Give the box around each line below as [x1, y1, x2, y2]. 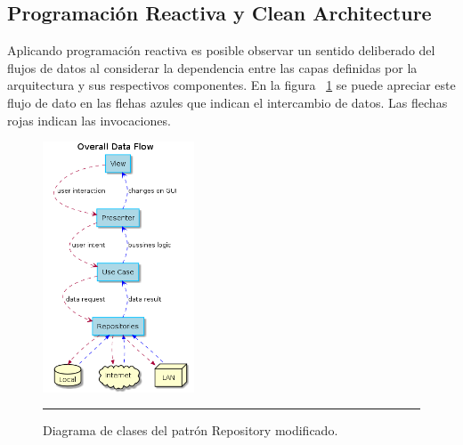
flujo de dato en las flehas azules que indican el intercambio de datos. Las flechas [7, 93, 448, 111]
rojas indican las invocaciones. [7, 110, 171, 129]
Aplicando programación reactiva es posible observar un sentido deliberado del [7, 41, 435, 60]
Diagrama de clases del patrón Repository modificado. [43, 421, 338, 440]
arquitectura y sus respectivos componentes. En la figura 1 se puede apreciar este [7, 76, 456, 94]
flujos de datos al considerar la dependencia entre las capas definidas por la [7, 58, 418, 77]
